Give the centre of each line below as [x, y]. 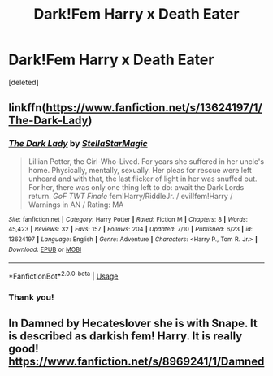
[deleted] [24, 82]
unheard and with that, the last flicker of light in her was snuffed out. [143, 179]
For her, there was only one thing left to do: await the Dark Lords [136, 187]
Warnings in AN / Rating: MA [76, 205]
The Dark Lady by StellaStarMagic [78, 144]
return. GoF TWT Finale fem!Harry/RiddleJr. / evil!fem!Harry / [130, 196]
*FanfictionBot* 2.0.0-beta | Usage [63, 275]
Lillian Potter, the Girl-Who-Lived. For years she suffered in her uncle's [146, 161]
